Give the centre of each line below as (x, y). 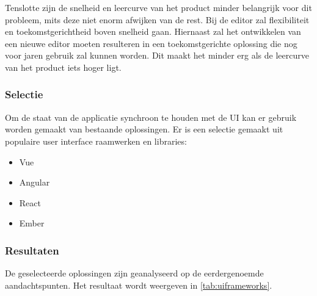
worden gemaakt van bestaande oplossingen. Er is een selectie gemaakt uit (144, 129)
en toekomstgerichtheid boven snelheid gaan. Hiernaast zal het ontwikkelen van (153, 31)
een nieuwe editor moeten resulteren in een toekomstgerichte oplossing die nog (151, 43)
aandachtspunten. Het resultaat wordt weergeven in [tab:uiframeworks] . (139, 285)
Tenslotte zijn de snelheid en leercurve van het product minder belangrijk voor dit (158, 7)
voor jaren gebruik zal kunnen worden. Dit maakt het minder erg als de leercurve (157, 55)
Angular (35, 182)
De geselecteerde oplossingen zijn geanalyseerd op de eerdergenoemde (134, 273)
